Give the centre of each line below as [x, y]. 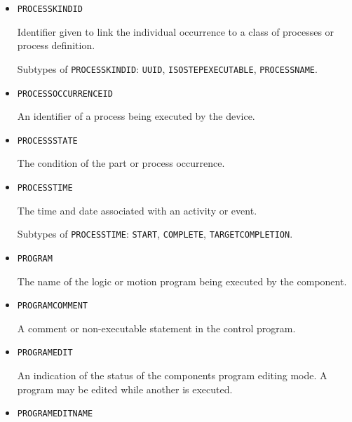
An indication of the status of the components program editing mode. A [172, 375]
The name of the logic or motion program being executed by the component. [182, 281]
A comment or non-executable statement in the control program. [156, 328]
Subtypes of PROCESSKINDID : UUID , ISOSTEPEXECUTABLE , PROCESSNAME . [167, 68]
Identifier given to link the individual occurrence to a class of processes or [176, 31]
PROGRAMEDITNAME [55, 414]
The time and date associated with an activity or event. [137, 210]
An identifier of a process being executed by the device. [136, 116]
